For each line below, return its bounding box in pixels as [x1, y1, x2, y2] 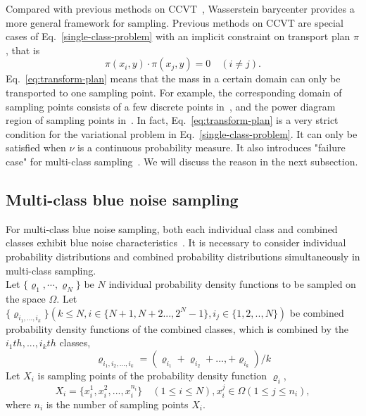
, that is [6, 42, 40, 57]
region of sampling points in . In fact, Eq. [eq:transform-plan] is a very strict [6, 113, 339, 127]
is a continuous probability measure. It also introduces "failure [77, 140, 346, 155]
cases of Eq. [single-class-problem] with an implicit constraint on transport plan [6, 29, 351, 44]
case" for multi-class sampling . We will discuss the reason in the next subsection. [6, 153, 358, 168]
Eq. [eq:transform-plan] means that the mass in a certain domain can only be [6, 71, 341, 86]
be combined [289, 305, 344, 320]
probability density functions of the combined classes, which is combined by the [6, 321, 349, 336]
